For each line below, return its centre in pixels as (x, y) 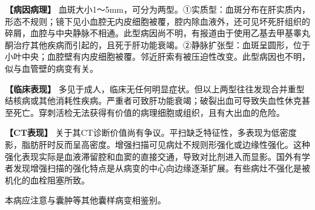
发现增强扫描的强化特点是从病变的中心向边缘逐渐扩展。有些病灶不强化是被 (161, 168)
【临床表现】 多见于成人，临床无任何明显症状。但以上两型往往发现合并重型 (155, 88)
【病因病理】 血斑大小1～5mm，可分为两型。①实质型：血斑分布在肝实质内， (157, 9)
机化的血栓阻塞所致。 (47, 180)
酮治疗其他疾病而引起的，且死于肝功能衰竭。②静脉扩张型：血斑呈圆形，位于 (157, 44)
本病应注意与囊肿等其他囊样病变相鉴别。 (85, 200)
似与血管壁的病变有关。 (51, 68)
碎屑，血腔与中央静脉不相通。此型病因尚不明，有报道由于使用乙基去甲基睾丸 (157, 33)
